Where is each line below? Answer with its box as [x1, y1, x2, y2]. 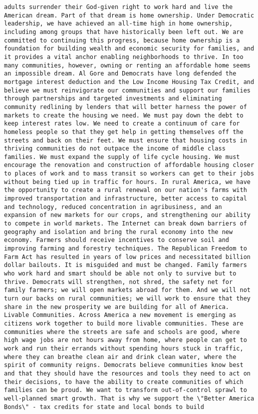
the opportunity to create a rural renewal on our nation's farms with [4, 186, 247, 194]
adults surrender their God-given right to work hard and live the [4, 3, 233, 10]
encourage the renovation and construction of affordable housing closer [4, 161, 255, 169]
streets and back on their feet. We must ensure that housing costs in [4, 136, 247, 144]
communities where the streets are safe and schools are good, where [4, 328, 240, 335]
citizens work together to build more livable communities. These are [4, 319, 244, 327]
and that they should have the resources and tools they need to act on [4, 369, 251, 377]
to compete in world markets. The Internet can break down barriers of [4, 220, 247, 227]
